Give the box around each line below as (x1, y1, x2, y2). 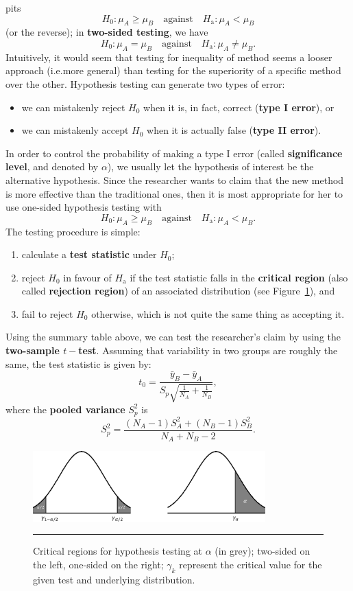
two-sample (5, 343, 60, 358)
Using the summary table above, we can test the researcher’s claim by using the (5, 329, 341, 344)
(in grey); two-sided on (215, 544, 311, 558)
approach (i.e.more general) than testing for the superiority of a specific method (5, 63, 341, 78)
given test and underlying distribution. (33, 572, 195, 586)
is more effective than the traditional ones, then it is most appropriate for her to (5, 186, 343, 200)
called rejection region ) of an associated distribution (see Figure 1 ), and (21, 283, 335, 298)
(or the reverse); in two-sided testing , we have (5, 25, 208, 39)
